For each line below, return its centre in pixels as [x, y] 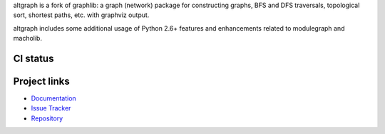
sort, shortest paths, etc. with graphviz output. [81, 15]
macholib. [28, 38]
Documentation [53, 98]
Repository [47, 118]
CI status [34, 58]
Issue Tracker [51, 108]
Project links [42, 81]
